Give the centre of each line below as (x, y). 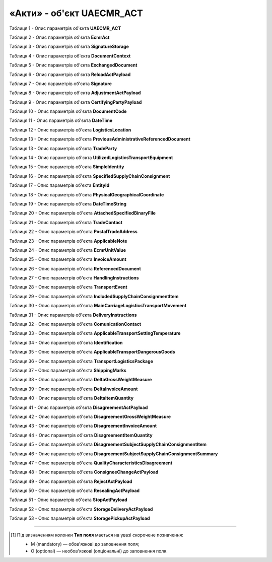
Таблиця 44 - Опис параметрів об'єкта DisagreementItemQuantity (81, 435)
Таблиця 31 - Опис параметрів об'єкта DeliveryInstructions (73, 315)
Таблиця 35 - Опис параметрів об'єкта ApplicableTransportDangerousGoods (92, 352)
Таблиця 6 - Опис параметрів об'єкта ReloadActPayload (70, 74)
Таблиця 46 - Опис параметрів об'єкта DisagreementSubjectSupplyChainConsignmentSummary (114, 454)
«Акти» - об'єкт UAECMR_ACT (76, 13)
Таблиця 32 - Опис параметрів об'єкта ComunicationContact (75, 324)
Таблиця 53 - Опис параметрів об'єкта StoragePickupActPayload (80, 518)
